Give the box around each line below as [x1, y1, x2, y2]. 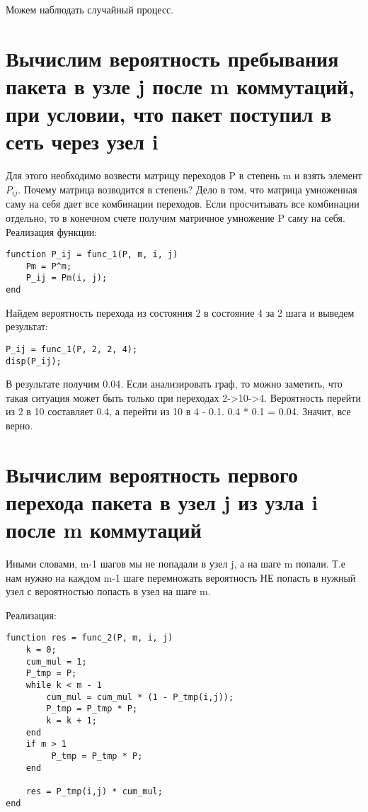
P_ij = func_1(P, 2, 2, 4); [6, 344, 138, 354]
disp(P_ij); [6, 356, 62, 366]
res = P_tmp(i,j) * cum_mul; [25, 786, 163, 797]
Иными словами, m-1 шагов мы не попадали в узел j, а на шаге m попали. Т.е [6, 556, 346, 571]
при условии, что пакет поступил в [6, 99, 332, 128]
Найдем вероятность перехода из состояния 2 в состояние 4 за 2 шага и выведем [6, 305, 355, 320]
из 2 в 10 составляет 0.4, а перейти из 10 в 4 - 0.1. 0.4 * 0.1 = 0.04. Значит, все [6, 404, 351, 419]
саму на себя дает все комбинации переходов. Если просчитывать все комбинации [6, 196, 360, 211]
